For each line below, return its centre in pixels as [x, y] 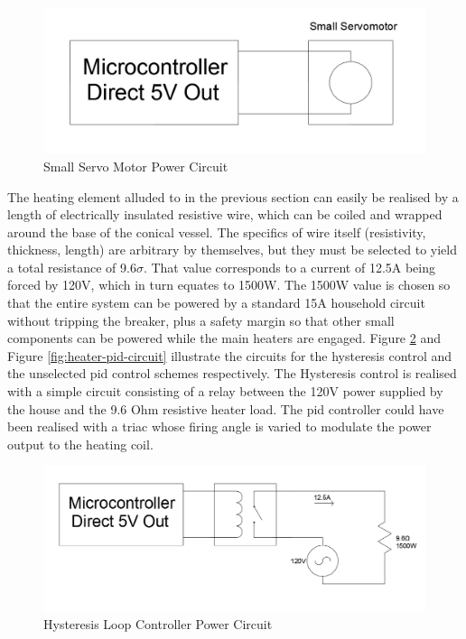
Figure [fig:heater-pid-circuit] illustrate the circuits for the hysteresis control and [230, 355]
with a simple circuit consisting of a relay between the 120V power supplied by [225, 391]
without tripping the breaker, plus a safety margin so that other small [201, 320]
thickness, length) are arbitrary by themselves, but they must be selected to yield [232, 250]
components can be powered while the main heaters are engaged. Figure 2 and [224, 338]
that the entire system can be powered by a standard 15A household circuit [216, 303]
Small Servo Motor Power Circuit [136, 166]
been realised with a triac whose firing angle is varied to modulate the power [219, 426]
